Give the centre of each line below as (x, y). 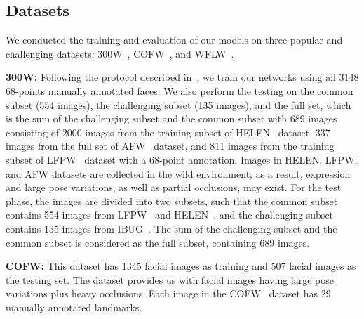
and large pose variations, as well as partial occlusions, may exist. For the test (174, 187)
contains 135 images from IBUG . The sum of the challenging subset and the (171, 228)
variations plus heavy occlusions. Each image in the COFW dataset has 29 (168, 293)
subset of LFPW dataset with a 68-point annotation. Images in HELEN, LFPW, (182, 159)
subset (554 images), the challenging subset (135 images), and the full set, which (178, 104)
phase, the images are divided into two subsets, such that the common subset (172, 201)
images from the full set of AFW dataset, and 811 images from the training (170, 146)
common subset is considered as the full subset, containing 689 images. (158, 242)
